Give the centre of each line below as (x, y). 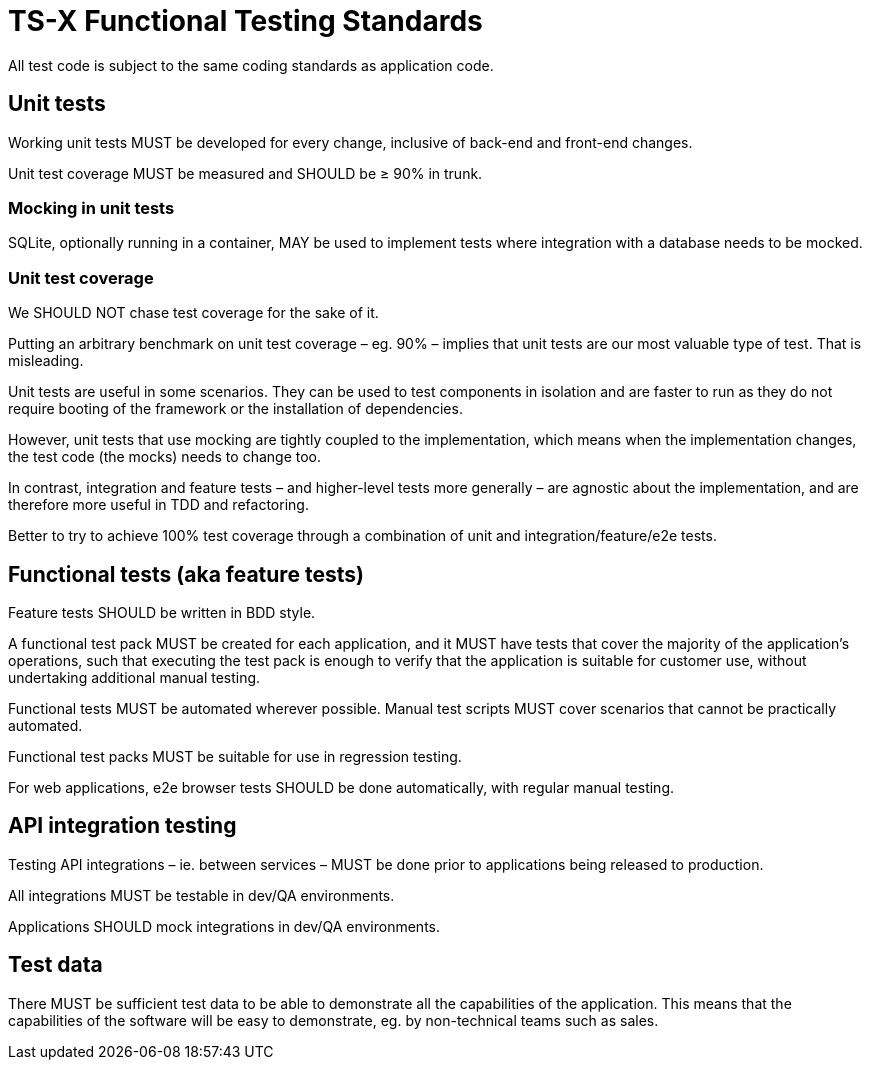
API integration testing (122, 826)
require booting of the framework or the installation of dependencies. (235, 409)
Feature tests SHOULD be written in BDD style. (162, 612)
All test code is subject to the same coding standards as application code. (251, 65)
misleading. (46, 361)
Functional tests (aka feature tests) (186, 574)
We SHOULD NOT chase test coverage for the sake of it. (193, 313)
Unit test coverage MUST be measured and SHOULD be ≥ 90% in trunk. (245, 173)
